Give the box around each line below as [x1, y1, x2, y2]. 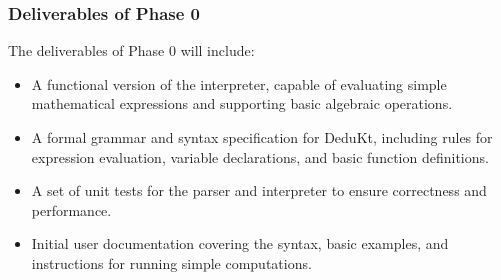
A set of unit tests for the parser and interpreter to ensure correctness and [31, 180, 487, 201]
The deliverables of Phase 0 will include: [8, 40, 255, 61]
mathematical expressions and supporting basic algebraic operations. [31, 93, 453, 114]
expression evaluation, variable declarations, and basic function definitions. [31, 146, 489, 167]
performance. [31, 199, 112, 220]
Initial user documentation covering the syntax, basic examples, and [31, 233, 449, 254]
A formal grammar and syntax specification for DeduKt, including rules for [31, 127, 493, 147]
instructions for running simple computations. [31, 252, 312, 273]
